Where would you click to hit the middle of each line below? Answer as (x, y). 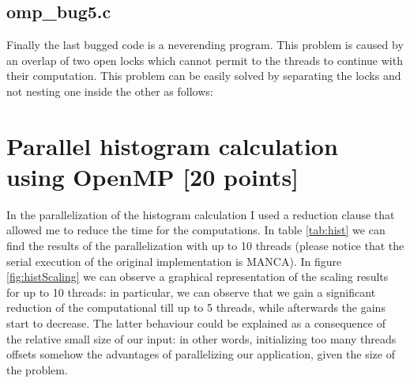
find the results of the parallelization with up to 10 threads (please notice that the (205, 246)
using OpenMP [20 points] (153, 176)
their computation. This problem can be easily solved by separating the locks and (204, 76)
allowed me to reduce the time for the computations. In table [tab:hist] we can (196, 230)
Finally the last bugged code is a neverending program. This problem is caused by (205, 45)
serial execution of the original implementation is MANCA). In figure (174, 261)
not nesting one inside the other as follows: (110, 91)
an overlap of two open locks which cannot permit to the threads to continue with (205, 60)
